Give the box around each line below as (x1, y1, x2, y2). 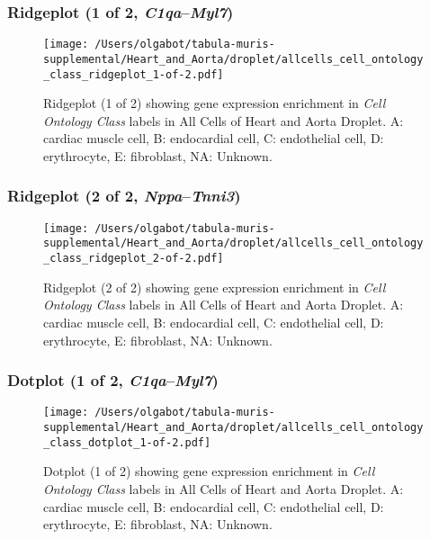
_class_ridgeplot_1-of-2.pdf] (43, 67, 224, 81)
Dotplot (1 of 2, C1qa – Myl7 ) (7, 369, 219, 391)
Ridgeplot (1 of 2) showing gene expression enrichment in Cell (43, 94, 386, 112)
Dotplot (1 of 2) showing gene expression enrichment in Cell (43, 462, 375, 481)
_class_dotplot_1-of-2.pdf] (43, 436, 211, 449)
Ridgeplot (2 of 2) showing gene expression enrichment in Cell (43, 277, 386, 296)
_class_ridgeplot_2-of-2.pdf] (43, 252, 224, 265)
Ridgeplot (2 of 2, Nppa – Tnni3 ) (7, 184, 241, 207)
